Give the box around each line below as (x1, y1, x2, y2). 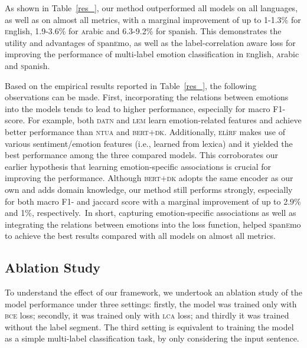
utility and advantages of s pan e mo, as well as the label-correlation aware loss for (5, 36, 296, 48)
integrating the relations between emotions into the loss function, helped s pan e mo (5, 218, 301, 230)
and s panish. (5, 59, 50, 71)
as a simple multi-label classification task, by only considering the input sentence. (5, 332, 299, 344)
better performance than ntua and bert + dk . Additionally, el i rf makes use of (5, 125, 285, 137)
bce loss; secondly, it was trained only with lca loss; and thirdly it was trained (5, 309, 289, 321)
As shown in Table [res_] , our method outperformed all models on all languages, (5, 2, 298, 14)
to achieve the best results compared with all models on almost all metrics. (5, 229, 276, 242)
